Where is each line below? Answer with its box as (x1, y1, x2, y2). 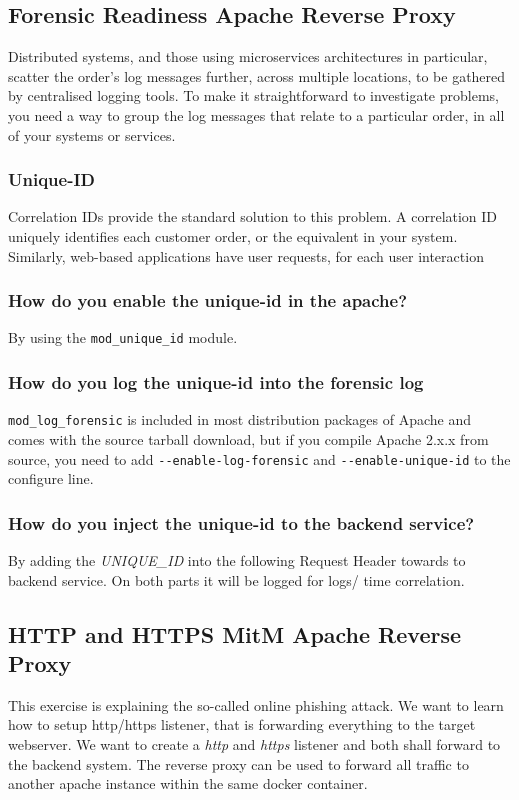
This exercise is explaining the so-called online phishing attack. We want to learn (8, 694, 504, 715)
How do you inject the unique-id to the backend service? (8, 510, 475, 535)
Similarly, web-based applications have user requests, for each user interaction (8, 245, 484, 266)
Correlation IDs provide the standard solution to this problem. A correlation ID (8, 206, 498, 227)
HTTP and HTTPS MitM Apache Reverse (8, 618, 462, 649)
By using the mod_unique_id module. (8, 327, 238, 348)
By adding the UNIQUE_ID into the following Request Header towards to (8, 549, 466, 570)
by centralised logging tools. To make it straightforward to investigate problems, (8, 85, 499, 106)
